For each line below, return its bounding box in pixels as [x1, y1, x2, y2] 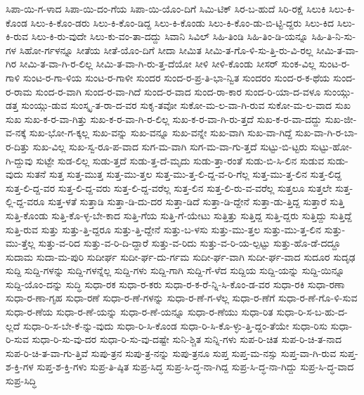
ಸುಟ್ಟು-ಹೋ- [311, 138, 353, 153]
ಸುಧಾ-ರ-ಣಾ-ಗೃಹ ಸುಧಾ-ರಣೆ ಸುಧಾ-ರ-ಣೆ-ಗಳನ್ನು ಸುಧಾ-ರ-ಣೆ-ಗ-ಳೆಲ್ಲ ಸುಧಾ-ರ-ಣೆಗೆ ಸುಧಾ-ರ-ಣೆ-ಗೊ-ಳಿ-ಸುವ [6, 290, 358, 305]
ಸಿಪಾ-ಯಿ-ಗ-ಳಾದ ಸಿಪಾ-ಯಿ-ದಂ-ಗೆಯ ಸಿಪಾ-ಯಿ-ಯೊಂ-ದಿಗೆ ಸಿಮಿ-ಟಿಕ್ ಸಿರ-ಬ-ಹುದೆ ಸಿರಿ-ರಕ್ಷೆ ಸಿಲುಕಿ [6, 1, 326, 15]
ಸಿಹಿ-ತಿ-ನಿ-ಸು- [311, 29, 356, 44]
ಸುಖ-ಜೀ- [325, 111, 357, 126]
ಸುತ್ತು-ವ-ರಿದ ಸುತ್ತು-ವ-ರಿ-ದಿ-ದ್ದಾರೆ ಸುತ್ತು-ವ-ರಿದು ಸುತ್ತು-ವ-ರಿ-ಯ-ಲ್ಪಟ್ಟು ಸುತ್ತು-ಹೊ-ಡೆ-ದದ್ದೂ [38, 235, 341, 250]
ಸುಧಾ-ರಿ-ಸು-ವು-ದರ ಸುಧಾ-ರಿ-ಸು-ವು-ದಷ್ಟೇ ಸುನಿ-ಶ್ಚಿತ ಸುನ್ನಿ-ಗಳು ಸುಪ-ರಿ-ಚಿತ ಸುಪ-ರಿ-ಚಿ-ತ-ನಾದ [32, 332, 342, 347]
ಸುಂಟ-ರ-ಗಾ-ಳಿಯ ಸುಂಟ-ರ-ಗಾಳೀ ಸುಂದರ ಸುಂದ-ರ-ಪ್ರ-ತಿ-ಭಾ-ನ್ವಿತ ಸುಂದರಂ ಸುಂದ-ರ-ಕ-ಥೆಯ [22, 70, 330, 84]
